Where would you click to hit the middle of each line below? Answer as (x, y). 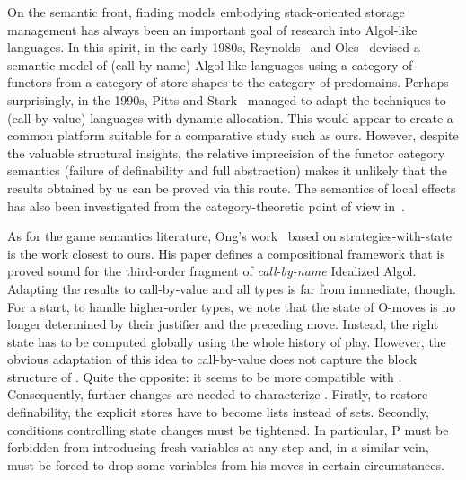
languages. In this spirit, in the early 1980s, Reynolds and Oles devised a (214, 47)
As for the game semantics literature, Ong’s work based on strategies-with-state (230, 236)
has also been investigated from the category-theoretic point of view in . (206, 205)
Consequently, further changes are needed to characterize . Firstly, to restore (218, 394)
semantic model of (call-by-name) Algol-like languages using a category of (210, 64)
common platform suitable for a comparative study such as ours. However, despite (233, 135)
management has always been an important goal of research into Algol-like (212, 29)
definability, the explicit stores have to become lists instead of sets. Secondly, (218, 412)
